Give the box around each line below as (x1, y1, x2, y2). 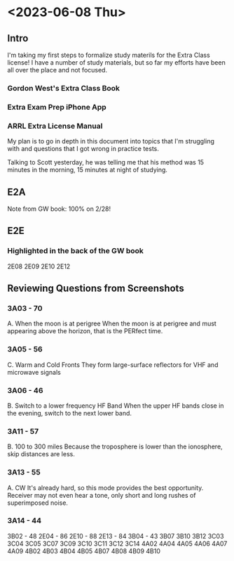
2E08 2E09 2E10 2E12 (7, 262, 71, 271)
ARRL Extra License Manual (7, 121, 103, 131)
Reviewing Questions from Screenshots (7, 283, 184, 295)
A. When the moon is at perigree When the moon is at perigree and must (7, 319, 217, 328)
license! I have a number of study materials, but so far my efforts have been (7, 58, 226, 67)
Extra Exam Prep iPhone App (7, 102, 106, 112)
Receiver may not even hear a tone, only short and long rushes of (7, 491, 196, 499)
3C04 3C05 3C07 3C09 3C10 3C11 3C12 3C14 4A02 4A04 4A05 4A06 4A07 (7, 539, 228, 548)
